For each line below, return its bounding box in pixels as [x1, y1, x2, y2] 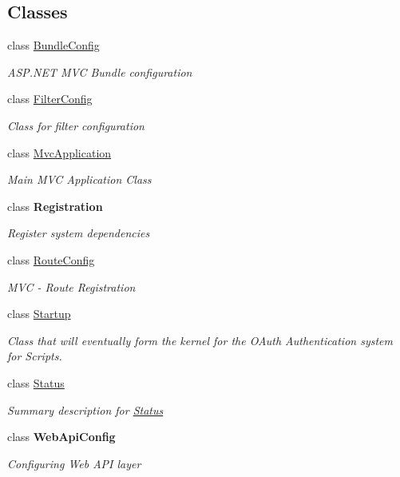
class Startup [7, 305, 71, 322]
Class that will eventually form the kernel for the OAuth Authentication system [7, 332, 393, 348]
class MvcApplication [7, 144, 112, 161]
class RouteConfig [7, 251, 95, 268]
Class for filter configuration [7, 117, 145, 133]
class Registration [7, 197, 103, 214]
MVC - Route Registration [7, 278, 136, 295]
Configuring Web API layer [7, 455, 141, 471]
